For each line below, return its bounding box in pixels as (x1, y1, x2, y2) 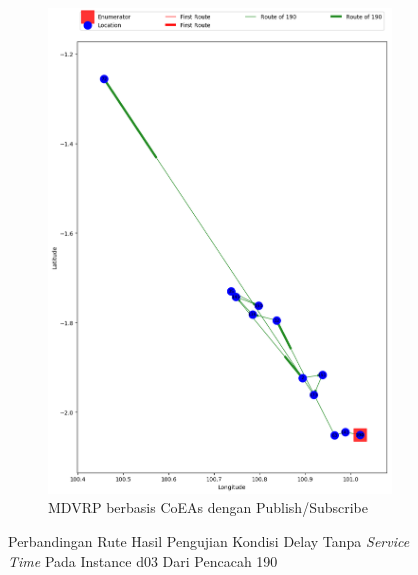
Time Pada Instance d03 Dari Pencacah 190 (8, 550, 278, 571)
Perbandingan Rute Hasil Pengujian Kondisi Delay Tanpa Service (8, 531, 410, 552)
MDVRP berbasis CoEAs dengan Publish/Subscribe (48, 497, 368, 518)
